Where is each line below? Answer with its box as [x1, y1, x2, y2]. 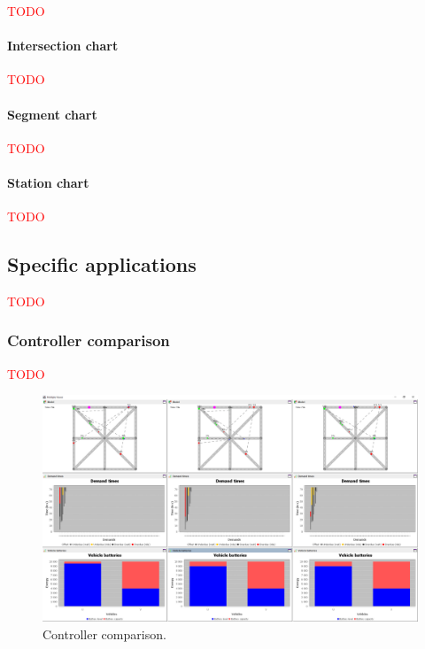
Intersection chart [7, 36, 119, 55]
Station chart [7, 173, 89, 191]
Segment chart [7, 104, 97, 123]
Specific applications [7, 251, 197, 278]
